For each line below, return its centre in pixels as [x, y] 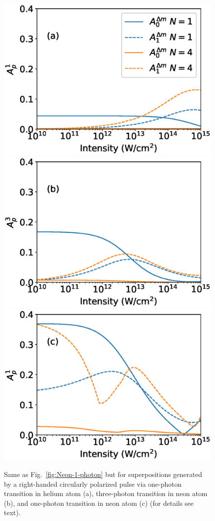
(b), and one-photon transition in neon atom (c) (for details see [99, 503]
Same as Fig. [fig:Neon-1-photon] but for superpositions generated [103, 474]
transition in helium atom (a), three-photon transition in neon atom [106, 493]
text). [12, 512]
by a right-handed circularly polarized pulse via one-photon [93, 484]
